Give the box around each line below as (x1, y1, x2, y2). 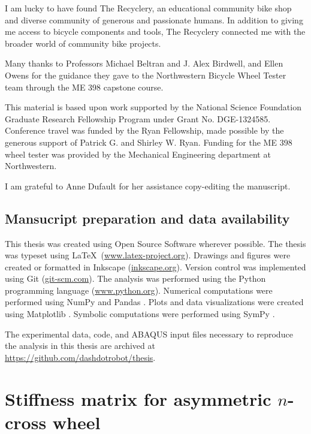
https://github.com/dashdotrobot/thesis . (5, 351, 156, 363)
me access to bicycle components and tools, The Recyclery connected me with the (5, 25, 306, 38)
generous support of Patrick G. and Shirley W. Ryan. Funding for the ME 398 (5, 135, 292, 148)
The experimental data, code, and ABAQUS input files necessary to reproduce (5, 327, 293, 340)
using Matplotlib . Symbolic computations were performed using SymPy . (5, 308, 275, 320)
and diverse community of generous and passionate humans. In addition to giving (5, 13, 303, 26)
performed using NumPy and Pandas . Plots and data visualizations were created (5, 296, 304, 308)
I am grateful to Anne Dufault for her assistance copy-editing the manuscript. (5, 179, 291, 192)
